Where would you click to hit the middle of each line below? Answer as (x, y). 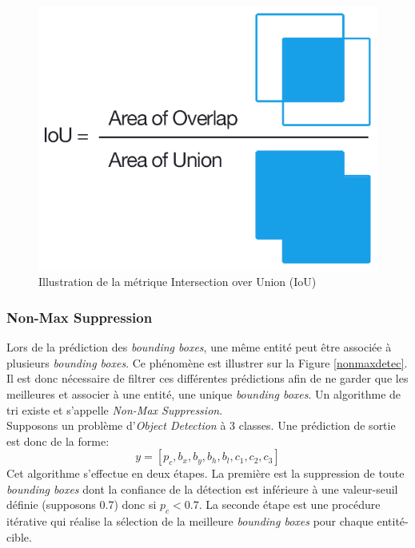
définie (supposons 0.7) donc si (82, 504)
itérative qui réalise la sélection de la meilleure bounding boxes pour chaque (190, 521)
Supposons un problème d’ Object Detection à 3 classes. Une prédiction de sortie (201, 425)
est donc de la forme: (58, 441)
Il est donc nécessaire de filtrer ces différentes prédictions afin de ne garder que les (207, 378)
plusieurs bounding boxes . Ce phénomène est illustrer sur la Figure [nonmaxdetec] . (207, 362)
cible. (19, 536)
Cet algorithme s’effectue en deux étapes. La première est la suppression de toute (206, 473)
